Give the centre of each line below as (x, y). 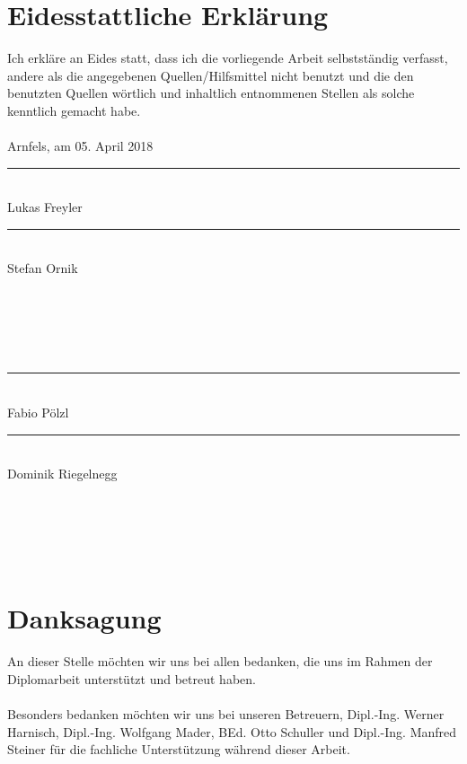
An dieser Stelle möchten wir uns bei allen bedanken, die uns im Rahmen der (220, 661)
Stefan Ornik (43, 268)
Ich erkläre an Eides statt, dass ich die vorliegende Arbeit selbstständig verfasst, (228, 58)
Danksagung (84, 618)
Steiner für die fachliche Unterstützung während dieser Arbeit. (179, 749)
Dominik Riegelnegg (62, 474)
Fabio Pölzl (38, 413)
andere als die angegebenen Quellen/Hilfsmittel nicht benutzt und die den (211, 75)
